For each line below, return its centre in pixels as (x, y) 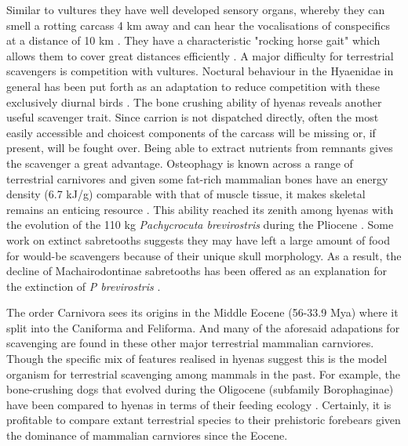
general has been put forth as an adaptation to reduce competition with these (193, 86)
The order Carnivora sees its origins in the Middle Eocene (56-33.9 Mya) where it (202, 312)
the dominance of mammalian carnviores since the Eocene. (147, 435)
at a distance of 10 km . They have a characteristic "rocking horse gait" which (193, 40)
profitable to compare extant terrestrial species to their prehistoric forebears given (204, 420)
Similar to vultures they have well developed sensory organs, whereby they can (196, 9)
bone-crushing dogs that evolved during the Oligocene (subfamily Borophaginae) (200, 389)
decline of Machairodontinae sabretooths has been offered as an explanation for (197, 271)
